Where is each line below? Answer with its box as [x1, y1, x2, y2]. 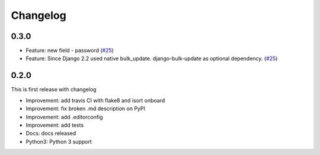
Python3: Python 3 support [25, 138, 92, 145]
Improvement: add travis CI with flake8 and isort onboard [25, 97, 165, 104]
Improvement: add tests [25, 121, 84, 128]
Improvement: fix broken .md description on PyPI [25, 105, 145, 112]
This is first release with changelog [11, 86, 97, 93]
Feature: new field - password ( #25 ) [25, 47, 114, 54]
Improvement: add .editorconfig [25, 113, 103, 120]
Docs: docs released [25, 130, 76, 137]
